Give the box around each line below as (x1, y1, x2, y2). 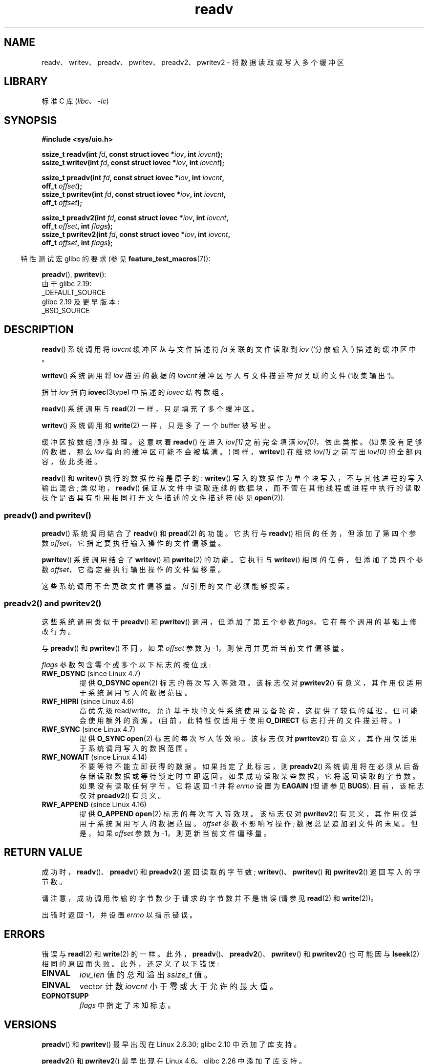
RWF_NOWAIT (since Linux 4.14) (42, 752, 148, 761)
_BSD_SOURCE (42, 306, 90, 315)
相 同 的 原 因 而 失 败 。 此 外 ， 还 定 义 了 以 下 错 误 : (42, 959, 219, 968)
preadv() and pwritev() (4, 510, 91, 520)
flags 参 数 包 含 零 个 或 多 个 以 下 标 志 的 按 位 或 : (42, 660, 211, 669)
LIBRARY (4, 75, 48, 88)
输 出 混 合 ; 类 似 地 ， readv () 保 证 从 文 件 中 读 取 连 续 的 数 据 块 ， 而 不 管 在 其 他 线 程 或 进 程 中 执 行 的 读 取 (42, 484, 421, 492)
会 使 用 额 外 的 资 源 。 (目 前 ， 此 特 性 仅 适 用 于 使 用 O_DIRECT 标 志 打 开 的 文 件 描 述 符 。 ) (79, 716, 401, 724)
